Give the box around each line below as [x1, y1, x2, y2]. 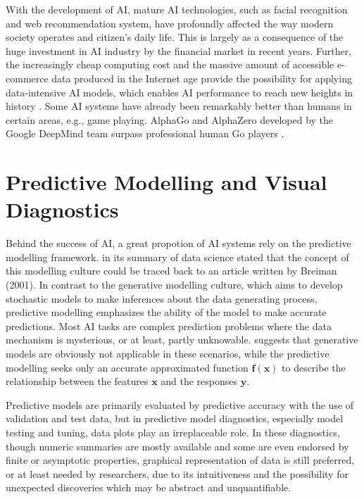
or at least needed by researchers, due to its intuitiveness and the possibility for [6, 466, 349, 481]
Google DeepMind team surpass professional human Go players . [6, 126, 284, 141]
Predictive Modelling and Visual [6, 168, 327, 196]
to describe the [282, 360, 346, 374]
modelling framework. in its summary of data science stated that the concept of [6, 249, 349, 264]
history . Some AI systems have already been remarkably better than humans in [6, 99, 352, 113]
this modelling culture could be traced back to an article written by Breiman [6, 263, 337, 278]
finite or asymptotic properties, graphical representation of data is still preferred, [6, 453, 355, 467]
